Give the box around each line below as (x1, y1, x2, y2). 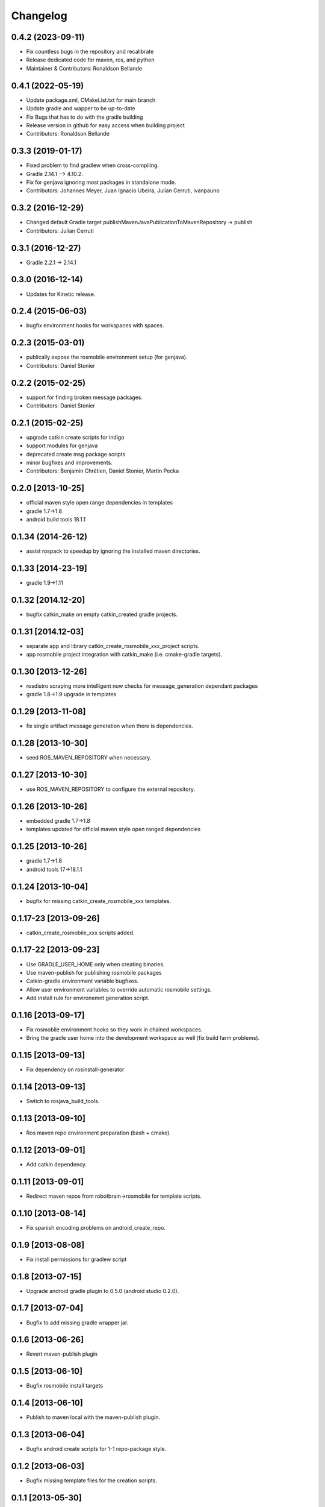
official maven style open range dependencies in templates (26, 499, 173, 506)
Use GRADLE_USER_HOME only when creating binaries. (26, 960, 165, 967)
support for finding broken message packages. (26, 394, 143, 401)
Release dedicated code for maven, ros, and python (26, 56, 155, 63)
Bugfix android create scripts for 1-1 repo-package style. (26, 1446, 167, 1453)
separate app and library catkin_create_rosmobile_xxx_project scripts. (26, 642, 200, 649)
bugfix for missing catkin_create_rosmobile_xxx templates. (26, 897, 172, 904)
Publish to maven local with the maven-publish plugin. (26, 1414, 161, 1421)
